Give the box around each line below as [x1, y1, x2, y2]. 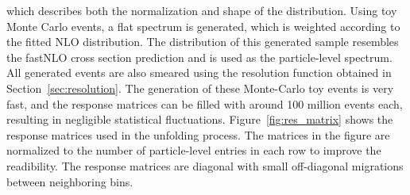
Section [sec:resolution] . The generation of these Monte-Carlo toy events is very [6, 79, 394, 96]
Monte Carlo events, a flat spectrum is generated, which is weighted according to [6, 17, 400, 34]
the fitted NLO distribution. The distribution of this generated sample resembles [6, 33, 399, 50]
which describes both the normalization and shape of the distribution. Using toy [6, 2, 397, 18]
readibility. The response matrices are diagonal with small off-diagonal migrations [6, 157, 404, 174]
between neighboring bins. [6, 173, 133, 189]
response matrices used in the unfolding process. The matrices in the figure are [6, 126, 390, 143]
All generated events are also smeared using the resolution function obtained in [6, 64, 392, 81]
